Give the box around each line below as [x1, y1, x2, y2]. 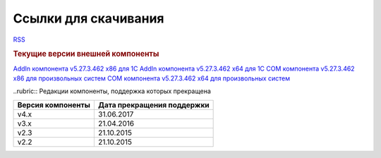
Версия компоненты [17, 99, 91, 109]
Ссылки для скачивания [13, 11, 165, 26]
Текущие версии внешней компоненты [13, 49, 159, 59]
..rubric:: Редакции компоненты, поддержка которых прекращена [13, 87, 211, 95]
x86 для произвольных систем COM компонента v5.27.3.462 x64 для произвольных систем [13, 74, 291, 83]
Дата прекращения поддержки [97, 99, 210, 109]
